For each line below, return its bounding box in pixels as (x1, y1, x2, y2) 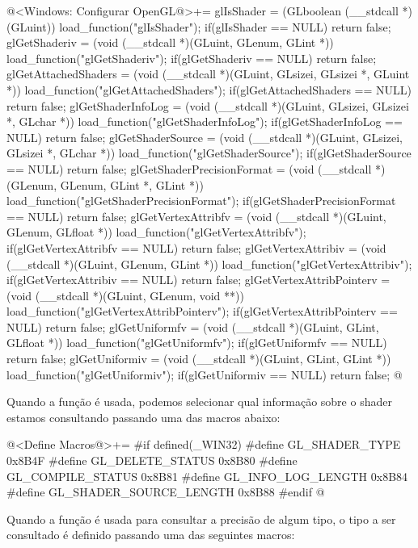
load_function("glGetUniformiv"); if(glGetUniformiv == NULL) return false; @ (6, 366, 403, 383)
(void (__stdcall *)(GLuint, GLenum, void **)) (6, 287, 244, 303)
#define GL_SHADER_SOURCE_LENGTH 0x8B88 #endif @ (6, 483, 325, 500)
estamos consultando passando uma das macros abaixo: (6, 408, 281, 425)
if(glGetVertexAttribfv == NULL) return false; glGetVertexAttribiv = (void (6, 239, 386, 256)
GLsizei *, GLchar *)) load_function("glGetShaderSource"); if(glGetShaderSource (6, 144, 412, 161)
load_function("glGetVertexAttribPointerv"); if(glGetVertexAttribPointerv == (6, 303, 398, 320)
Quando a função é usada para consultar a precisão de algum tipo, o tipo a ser (6, 510, 396, 527)
